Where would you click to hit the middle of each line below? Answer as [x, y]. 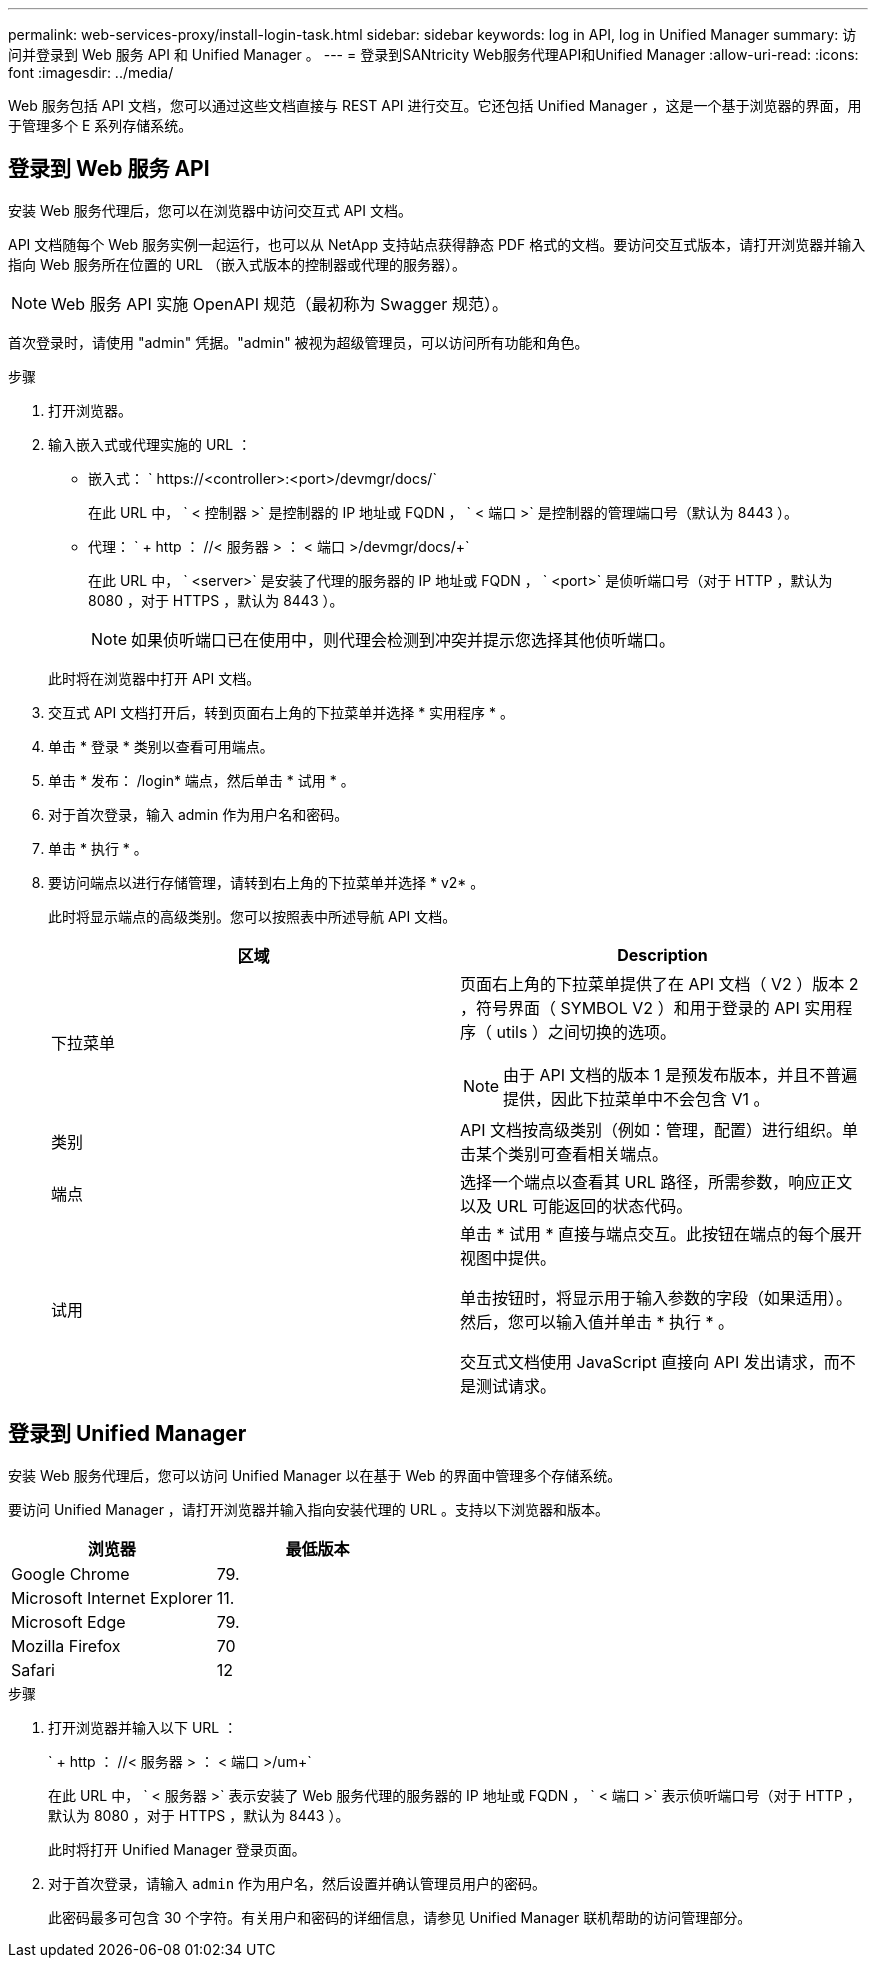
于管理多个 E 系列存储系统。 [100, 125]
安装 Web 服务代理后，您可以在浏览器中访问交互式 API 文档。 [210, 210]
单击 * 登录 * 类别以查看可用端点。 [161, 746]
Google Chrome [70, 1573]
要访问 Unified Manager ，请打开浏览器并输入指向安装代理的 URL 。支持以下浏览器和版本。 [309, 1509]
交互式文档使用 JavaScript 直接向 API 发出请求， [642, 1361]
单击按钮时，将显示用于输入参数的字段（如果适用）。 [656, 1297]
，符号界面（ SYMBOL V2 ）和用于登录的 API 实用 [648, 1007]
